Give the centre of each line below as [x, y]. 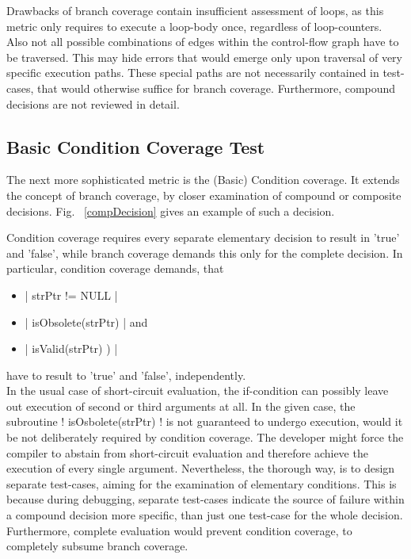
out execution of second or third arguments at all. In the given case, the [181, 406]
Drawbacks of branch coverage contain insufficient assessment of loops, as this [195, 10]
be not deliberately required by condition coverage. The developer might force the [205, 437]
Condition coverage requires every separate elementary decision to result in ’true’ [203, 237]
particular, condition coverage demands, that [115, 268]
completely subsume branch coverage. [97, 546]
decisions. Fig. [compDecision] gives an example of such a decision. [171, 211]
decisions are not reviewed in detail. [93, 103]
